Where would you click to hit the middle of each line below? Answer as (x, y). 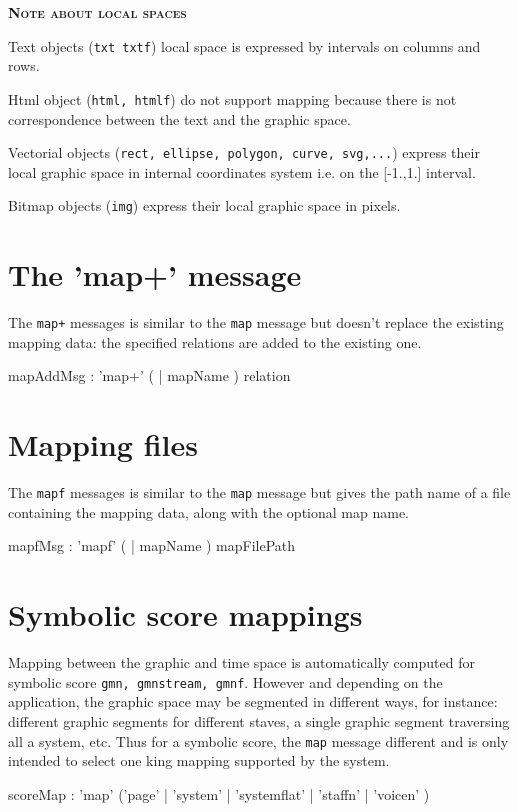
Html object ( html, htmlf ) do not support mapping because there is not (232, 98)
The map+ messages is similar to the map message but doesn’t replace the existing (256, 322)
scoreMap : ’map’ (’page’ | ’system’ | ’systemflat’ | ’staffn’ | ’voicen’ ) (219, 793)
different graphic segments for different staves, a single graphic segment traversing (259, 720)
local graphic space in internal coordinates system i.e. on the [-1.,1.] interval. (242, 171)
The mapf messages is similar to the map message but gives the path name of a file (259, 492)
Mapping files (103, 444)
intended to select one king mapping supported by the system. (199, 760)
